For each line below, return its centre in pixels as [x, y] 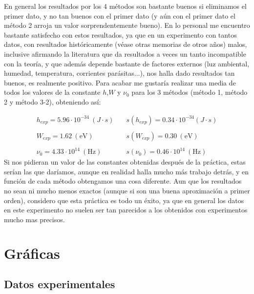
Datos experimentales [60, 284]
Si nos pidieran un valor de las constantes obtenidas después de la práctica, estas [125, 162]
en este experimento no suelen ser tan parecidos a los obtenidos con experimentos [126, 210]
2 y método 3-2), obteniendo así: [53, 101]
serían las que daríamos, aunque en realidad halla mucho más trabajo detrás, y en [127, 171]
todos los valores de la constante [52, 92]
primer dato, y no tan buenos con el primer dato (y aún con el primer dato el [120, 15]
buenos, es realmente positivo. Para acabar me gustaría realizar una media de [120, 82]
